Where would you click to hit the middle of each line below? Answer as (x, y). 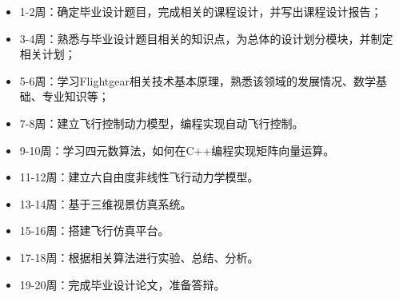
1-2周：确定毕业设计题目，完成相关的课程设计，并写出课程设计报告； (201, 11)
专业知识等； (76, 96)
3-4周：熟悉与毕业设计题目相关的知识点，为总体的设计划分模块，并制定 (206, 38)
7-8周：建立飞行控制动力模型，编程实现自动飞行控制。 (162, 123)
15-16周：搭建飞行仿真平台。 (94, 230)
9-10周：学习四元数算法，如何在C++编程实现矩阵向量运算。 (177, 150)
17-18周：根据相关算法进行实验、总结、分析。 (139, 257)
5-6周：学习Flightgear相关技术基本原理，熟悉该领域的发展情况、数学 (198, 80)
